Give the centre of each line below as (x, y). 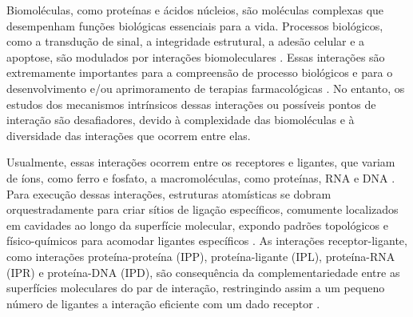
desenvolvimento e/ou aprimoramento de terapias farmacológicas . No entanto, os (206, 88)
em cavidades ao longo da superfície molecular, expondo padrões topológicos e (197, 225)
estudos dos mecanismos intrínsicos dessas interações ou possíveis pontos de (191, 104)
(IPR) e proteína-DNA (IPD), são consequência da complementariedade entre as (203, 272)
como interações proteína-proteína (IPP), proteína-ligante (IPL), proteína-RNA (201, 256)
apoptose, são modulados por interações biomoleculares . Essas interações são (196, 56)
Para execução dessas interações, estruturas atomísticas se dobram (169, 193)
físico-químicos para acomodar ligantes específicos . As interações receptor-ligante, (207, 241)
